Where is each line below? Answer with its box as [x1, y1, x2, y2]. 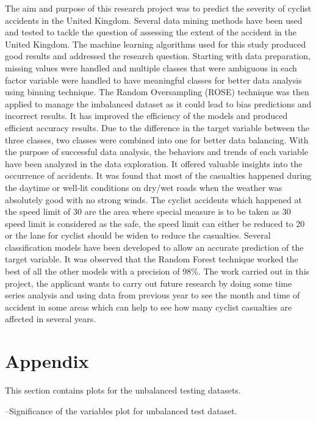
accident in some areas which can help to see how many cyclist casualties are [5, 300, 292, 313]
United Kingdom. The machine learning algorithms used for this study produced [5, 37, 306, 50]
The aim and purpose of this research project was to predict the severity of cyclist [5, 2, 312, 14]
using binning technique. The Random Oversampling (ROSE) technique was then [5, 85, 309, 98]
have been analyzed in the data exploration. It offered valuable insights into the [5, 157, 303, 170]
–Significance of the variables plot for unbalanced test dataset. [5, 404, 237, 417]
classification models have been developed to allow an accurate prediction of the [5, 240, 304, 253]
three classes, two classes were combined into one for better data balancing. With [5, 133, 309, 146]
